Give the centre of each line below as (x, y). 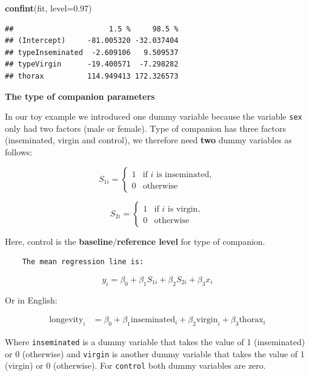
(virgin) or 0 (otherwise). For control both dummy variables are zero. (135, 365)
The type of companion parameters (80, 96)
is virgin (183, 209)
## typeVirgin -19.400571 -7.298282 (92, 64)
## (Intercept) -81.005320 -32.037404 (92, 41)
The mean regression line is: (83, 262)
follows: (19, 152)
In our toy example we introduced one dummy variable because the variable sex (154, 116)
